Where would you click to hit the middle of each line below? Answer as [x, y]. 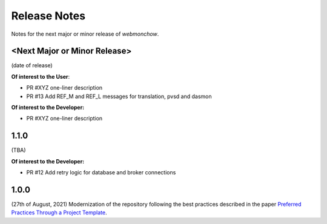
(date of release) [32, 65]
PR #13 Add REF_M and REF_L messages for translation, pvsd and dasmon [119, 96]
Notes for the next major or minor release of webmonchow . [85, 34]
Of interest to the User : [41, 76]
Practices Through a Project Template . [59, 212]
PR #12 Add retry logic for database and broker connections [101, 173]
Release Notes [48, 16]
